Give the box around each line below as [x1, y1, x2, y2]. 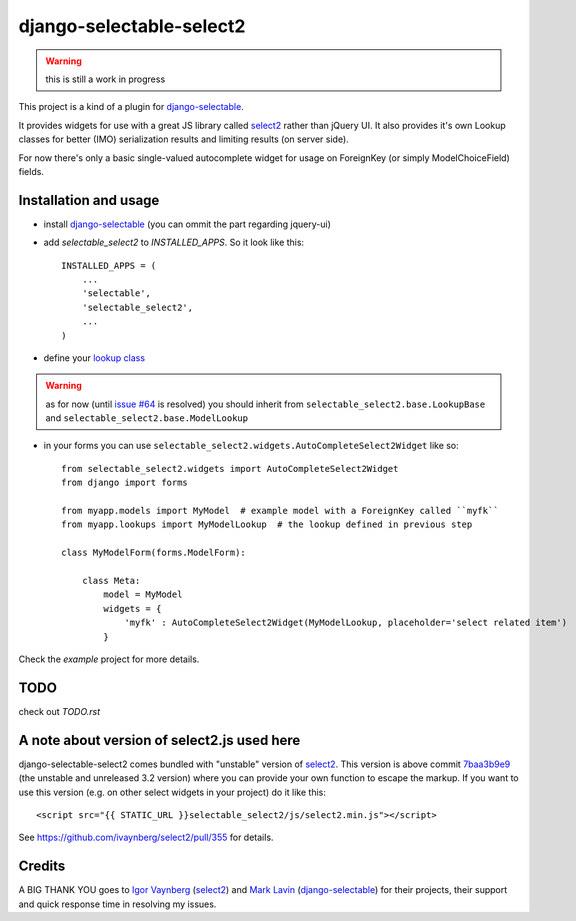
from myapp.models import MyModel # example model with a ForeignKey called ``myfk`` [61, 505, 499, 517]
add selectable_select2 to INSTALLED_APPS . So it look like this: [43, 236, 305, 249]
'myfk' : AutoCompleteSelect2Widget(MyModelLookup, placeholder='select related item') [124, 617, 568, 629]
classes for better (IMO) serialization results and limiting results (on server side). [18, 133, 349, 145]
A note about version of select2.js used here [18, 731, 301, 749]
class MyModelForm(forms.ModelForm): [61, 547, 247, 559]
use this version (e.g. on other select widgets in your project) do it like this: [18, 786, 327, 798]
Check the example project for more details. [18, 653, 200, 665]
